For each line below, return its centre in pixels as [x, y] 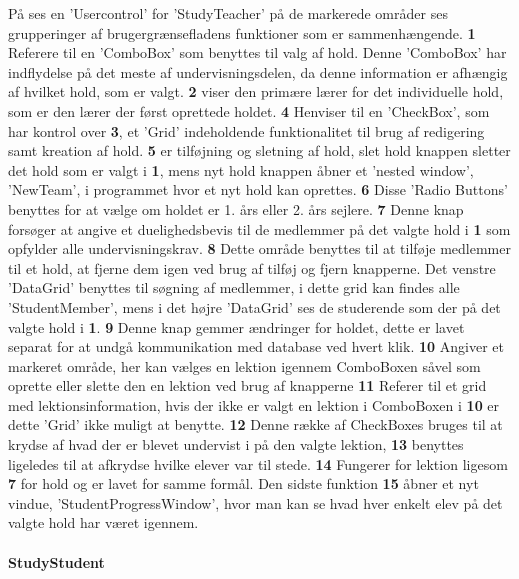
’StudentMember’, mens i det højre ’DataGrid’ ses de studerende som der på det [254, 306]
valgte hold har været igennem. [103, 522]
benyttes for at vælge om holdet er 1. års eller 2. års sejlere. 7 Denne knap [236, 208]
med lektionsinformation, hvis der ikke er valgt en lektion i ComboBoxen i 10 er [254, 404]
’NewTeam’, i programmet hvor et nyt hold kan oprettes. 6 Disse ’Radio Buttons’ [258, 189]
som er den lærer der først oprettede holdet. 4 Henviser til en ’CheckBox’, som [249, 110]
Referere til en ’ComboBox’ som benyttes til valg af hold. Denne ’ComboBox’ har [257, 52]
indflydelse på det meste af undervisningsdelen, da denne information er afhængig [258, 71]
